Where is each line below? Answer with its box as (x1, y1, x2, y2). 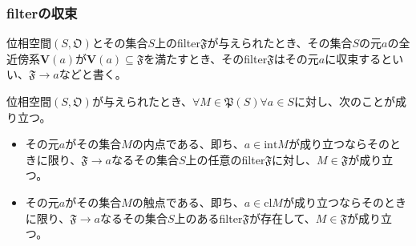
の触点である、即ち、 (131, 193, 244, 210)
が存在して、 (248, 209, 316, 226)
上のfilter (155, 34, 200, 51)
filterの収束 (6, 2, 78, 22)
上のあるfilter (174, 209, 243, 226)
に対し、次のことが (293, 93, 395, 109)
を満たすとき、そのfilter (143, 50, 268, 67)
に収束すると (325, 50, 393, 67)
